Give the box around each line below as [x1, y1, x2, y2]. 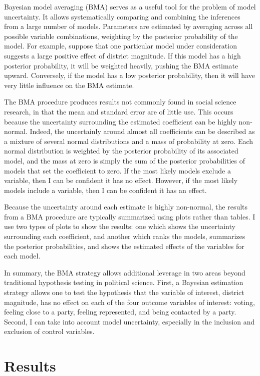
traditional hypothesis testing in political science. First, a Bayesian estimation [4, 277, 243, 287]
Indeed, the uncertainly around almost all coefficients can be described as [30, 126, 255, 136]
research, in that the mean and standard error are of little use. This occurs [4, 106, 233, 116]
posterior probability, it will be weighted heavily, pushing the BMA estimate [4, 60, 238, 70]
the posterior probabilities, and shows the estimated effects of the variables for [4, 240, 244, 251]
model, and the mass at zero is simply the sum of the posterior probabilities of [4, 155, 245, 165]
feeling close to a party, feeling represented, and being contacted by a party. [4, 306, 236, 317]
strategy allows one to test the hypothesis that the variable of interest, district [4, 287, 244, 297]
